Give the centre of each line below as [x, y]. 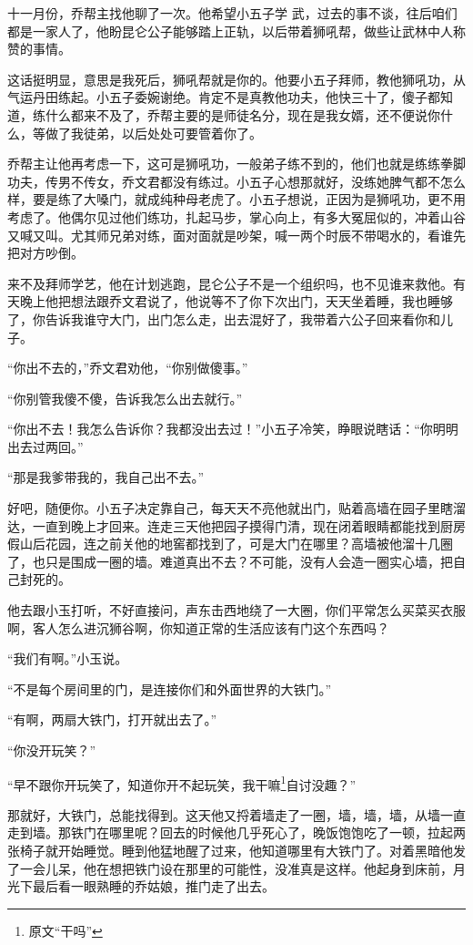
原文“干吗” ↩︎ [65, 930]
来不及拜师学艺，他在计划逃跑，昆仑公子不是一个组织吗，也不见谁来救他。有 [236, 283]
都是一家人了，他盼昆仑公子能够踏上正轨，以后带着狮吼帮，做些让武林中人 [230, 31]
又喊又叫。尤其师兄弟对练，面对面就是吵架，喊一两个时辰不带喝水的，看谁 [230, 235]
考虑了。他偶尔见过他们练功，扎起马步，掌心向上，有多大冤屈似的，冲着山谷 [236, 216]
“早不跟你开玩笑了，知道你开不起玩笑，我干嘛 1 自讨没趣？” [182, 783]
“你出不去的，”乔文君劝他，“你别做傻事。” [128, 368]
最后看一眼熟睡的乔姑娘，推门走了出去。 [153, 886]
